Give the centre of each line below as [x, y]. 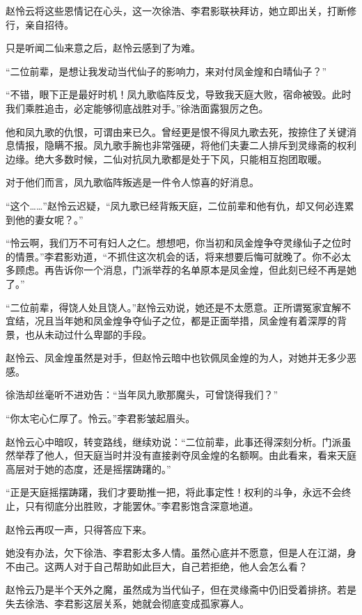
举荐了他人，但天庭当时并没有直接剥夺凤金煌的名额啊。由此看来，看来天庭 [186, 455]
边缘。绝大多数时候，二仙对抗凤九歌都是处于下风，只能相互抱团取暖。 [166, 158]
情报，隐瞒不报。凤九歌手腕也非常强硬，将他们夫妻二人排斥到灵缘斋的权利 [186, 145]
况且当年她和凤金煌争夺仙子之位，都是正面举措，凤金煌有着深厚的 [186, 321]
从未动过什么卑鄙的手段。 [93, 334]
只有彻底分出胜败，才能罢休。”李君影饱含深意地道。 [142, 506]
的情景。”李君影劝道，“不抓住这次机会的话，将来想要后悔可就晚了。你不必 [174, 256]
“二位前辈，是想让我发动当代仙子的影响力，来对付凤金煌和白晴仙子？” [166, 71]
